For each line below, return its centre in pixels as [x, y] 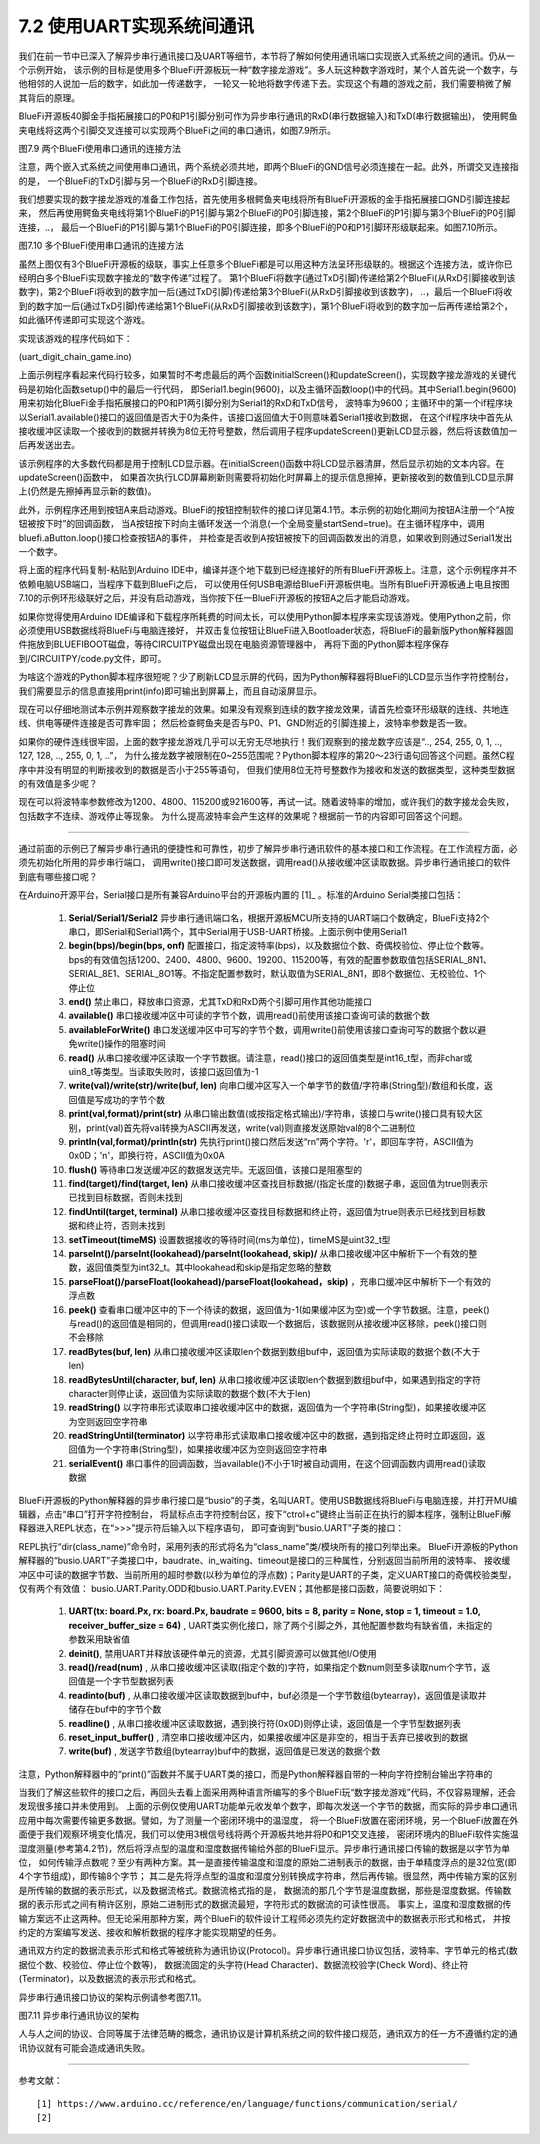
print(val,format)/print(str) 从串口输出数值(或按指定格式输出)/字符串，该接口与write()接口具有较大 [271, 1114]
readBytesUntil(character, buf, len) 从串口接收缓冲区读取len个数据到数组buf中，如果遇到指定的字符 [275, 1379]
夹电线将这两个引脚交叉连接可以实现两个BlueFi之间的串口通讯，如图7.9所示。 [177, 130]
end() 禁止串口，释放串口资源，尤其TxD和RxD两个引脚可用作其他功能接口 [220, 1001]
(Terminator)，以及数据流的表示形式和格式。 [110, 1979]
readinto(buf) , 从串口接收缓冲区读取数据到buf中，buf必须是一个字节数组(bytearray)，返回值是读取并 [277, 1695]
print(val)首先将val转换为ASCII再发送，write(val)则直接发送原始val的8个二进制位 [250, 1127]
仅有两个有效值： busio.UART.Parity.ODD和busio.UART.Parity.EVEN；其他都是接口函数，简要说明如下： [231, 1588]
